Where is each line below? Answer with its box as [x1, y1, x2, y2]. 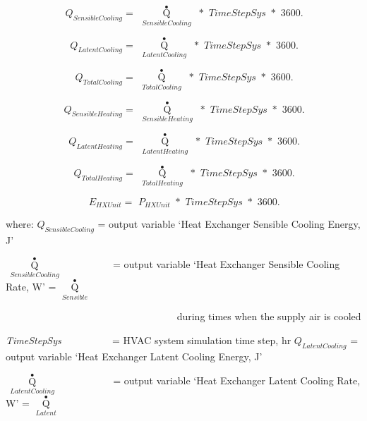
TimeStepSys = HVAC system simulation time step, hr [6, 332, 291, 347]
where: [6, 216, 34, 231]
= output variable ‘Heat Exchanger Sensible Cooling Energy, [97, 216, 361, 231]
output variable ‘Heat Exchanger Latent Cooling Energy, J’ [6, 348, 263, 363]
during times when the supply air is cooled [176, 309, 361, 324]
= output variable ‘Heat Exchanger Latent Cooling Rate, [113, 373, 361, 388]
